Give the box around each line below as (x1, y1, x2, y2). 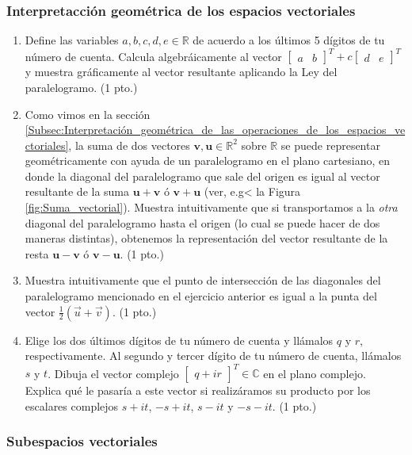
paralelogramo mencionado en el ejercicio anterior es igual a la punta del (25, 288, 377, 304)
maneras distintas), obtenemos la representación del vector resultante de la (25, 230, 388, 247)
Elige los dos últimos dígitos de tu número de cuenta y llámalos (25, 331, 334, 348)
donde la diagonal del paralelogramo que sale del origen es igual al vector (25, 167, 380, 184)
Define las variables (25, 32, 119, 48)
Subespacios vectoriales (6, 431, 158, 451)
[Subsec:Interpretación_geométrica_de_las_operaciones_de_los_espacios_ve (25, 121, 406, 138)
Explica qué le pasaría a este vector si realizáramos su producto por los (25, 382, 371, 399)
